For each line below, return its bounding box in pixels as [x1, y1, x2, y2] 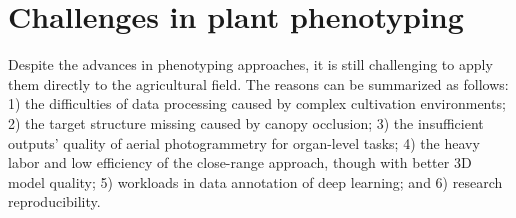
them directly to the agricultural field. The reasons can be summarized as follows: [8, 73, 509, 94]
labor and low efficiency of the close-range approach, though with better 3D [8, 152, 472, 173]
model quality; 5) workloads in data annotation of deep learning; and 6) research [8, 171, 503, 192]
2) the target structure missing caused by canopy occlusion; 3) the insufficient [8, 112, 484, 133]
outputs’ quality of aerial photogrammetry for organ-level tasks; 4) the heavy [8, 132, 480, 153]
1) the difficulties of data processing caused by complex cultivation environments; [8, 93, 506, 114]
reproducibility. [8, 191, 101, 212]
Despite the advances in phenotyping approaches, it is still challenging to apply [8, 54, 493, 75]
